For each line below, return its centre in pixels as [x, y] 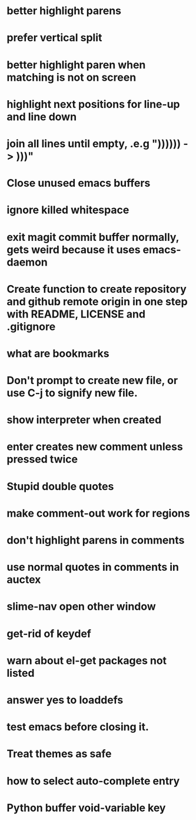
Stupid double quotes [60, 486]
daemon [27, 262]
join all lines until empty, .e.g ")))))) [94, 143]
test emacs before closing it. [78, 727]
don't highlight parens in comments [96, 540]
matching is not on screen [72, 77]
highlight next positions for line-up [93, 104]
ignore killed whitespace [68, 210]
